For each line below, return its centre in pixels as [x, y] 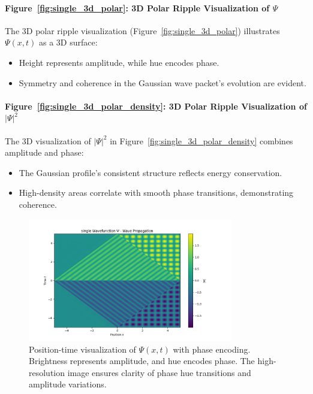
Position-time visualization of [82, 349]
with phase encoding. [212, 349]
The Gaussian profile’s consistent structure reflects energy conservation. [151, 172]
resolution [47, 372]
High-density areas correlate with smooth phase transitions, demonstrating [156, 193]
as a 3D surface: [68, 42]
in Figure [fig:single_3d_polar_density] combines [201, 140]
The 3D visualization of [48, 140]
